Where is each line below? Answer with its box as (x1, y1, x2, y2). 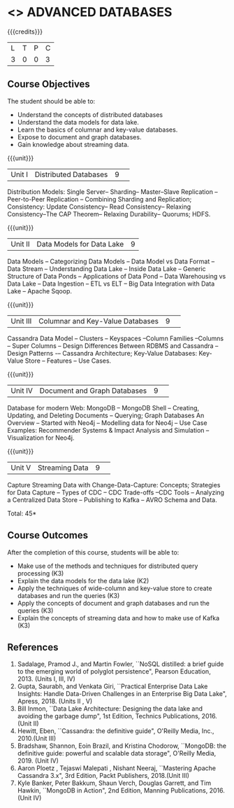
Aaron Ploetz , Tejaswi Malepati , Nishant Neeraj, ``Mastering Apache (17, 764, 217, 772)
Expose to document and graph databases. (17, 132, 142, 141)
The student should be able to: (7, 97, 96, 105)
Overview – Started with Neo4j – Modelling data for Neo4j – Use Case (7, 418, 207, 427)
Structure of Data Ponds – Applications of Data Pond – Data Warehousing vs (7, 272, 226, 280)
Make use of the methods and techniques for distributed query (17, 562, 198, 570)
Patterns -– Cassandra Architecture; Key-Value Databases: (29, 349, 198, 357)
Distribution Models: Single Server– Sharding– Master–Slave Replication (7, 187, 213, 196)
